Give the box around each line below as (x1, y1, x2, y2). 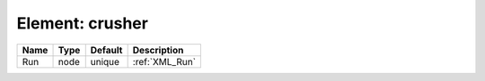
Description (132, 44, 184, 56)
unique (90, 55, 120, 68)
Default (90, 44, 123, 56)
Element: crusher (16, 13, 148, 33)
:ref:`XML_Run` (132, 55, 197, 68)
